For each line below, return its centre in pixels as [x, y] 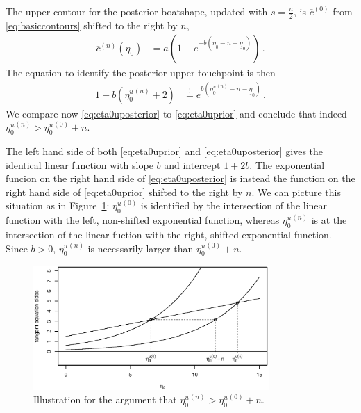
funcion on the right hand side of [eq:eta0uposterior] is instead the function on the [180, 178]
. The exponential [287, 164]
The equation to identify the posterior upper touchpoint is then [141, 73]
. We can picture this [296, 192]
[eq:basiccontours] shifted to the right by [92, 25]
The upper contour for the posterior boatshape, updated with [137, 11]
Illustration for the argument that [105, 399]
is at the [329, 220]
